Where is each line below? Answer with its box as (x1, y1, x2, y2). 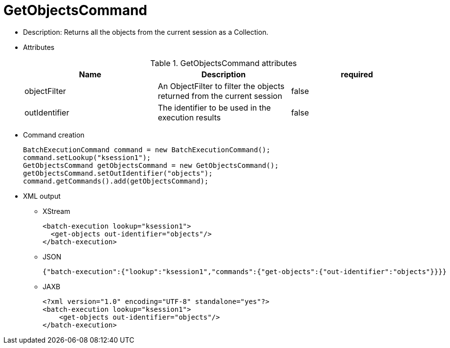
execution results (157, 112, 221, 122)
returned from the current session (157, 91, 282, 101)
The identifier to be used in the (157, 102, 271, 113)
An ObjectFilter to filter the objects (157, 81, 285, 91)
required (340, 69, 373, 79)
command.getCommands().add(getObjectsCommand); (23, 177, 209, 185)
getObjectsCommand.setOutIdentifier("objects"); (23, 169, 213, 177)
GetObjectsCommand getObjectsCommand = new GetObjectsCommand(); (23, 161, 279, 169)
